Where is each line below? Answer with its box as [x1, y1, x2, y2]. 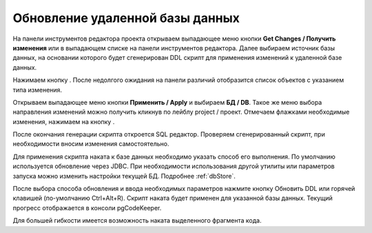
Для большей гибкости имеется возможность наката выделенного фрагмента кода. [12, 216, 262, 225]
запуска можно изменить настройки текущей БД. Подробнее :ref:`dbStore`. [12, 172, 236, 180]
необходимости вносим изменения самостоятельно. [12, 140, 169, 148]
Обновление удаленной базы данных [12, 10, 240, 26]
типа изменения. [12, 85, 62, 94]
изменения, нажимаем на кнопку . [12, 117, 115, 125]
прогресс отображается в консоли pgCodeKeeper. [12, 203, 162, 212]
